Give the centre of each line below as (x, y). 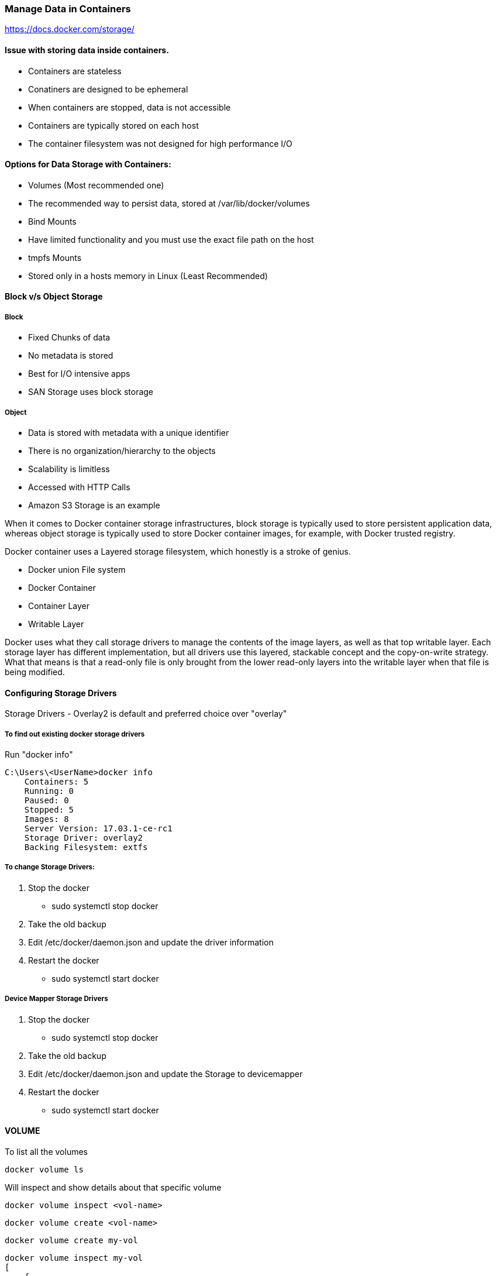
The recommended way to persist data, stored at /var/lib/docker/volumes (169, 203)
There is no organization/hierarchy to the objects (122, 450)
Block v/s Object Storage (54, 297)
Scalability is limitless (69, 469)
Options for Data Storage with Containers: (88, 164)
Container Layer (59, 606)
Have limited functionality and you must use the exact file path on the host (171, 239)
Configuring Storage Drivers (61, 693)
